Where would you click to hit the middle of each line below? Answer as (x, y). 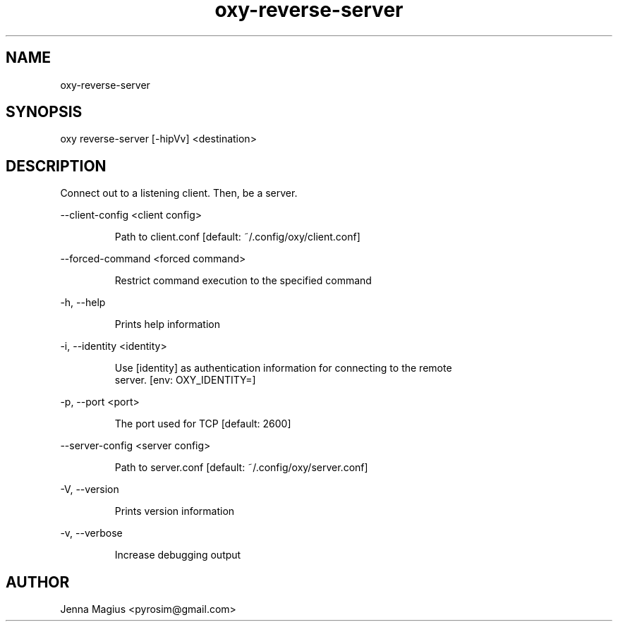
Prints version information (175, 511)
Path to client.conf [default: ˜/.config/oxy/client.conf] (237, 237)
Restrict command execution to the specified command (243, 281)
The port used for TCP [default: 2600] (203, 424)
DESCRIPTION (56, 166)
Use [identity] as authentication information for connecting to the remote (283, 368)
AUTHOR (38, 582)
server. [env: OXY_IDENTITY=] (185, 380)
